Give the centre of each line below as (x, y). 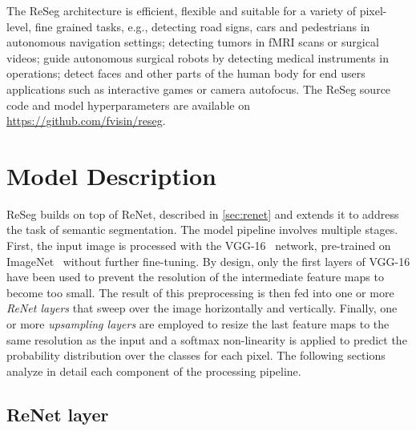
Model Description (111, 175)
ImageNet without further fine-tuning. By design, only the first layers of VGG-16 (208, 261)
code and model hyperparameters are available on (128, 105)
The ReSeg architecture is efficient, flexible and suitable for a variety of (182, 10)
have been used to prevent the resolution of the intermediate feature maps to (195, 277)
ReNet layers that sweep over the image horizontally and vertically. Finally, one (202, 308)
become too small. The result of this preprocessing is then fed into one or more (200, 292)
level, (19, 26)
